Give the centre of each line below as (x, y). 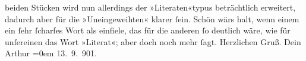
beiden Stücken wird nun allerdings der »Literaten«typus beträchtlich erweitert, (150, 7)
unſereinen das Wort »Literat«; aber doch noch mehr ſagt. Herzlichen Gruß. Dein (153, 41)
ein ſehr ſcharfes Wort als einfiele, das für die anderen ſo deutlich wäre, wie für (148, 30)
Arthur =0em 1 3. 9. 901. (51, 53)
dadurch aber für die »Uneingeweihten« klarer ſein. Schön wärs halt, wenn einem (152, 18)
